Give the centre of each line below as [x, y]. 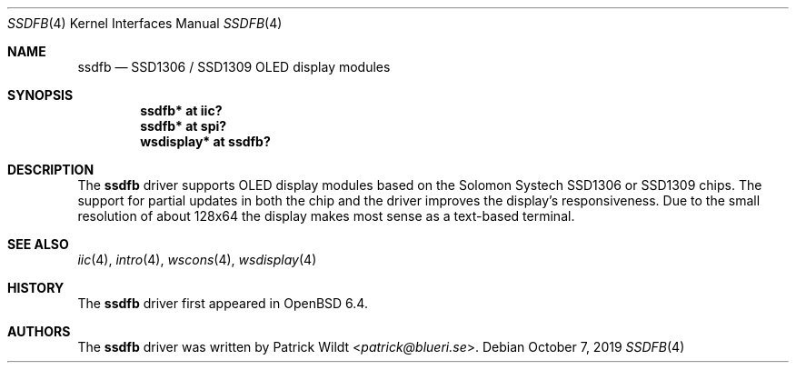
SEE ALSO [38, 244]
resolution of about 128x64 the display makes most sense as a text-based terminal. [326, 216]
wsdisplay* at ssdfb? [205, 141]
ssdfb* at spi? [184, 126]
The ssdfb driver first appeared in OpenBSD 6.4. [223, 303]
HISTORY [36, 288]
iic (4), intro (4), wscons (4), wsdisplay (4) [197, 260]
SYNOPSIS [40, 95]
